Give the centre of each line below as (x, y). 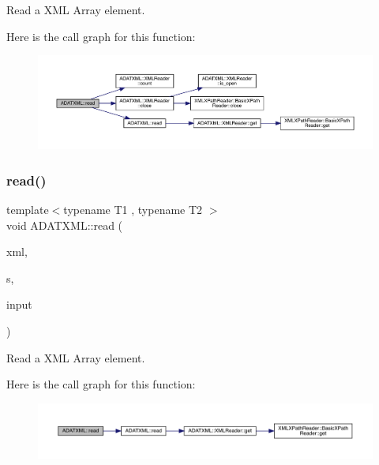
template (28, 209)
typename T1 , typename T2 (133, 209)
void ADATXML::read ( (65, 225)
